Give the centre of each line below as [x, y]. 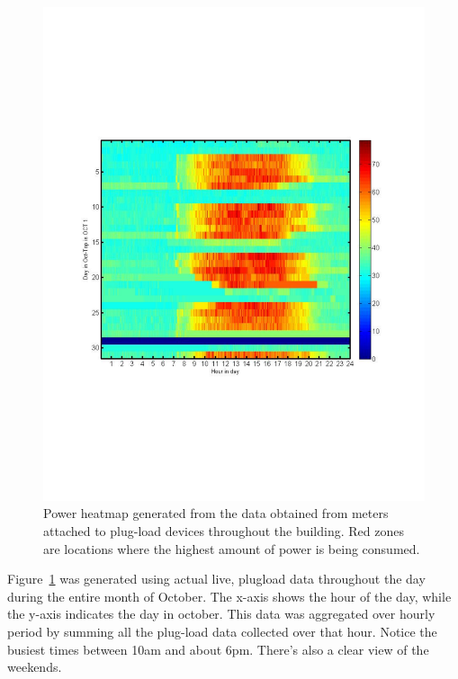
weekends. [35, 667]
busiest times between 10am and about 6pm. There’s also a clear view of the [218, 649]
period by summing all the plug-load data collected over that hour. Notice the [222, 632]
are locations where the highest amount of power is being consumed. [232, 548]
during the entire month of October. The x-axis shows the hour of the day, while [229, 596]
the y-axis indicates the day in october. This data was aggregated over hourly [221, 614]
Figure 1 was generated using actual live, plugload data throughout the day [216, 579]
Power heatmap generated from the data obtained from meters [216, 513]
